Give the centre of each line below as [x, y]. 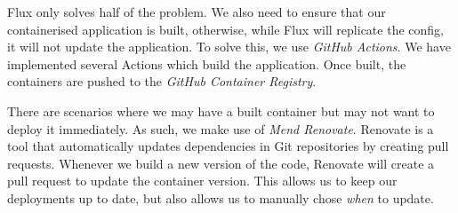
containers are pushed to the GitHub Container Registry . [162, 81]
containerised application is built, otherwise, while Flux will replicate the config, [225, 29]
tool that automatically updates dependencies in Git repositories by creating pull [228, 146]
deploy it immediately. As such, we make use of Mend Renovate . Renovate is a [221, 128]
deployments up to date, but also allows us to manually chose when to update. [221, 197]
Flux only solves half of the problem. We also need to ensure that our [197, 12]
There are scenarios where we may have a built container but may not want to [221, 110]
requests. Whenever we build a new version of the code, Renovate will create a [221, 163]
